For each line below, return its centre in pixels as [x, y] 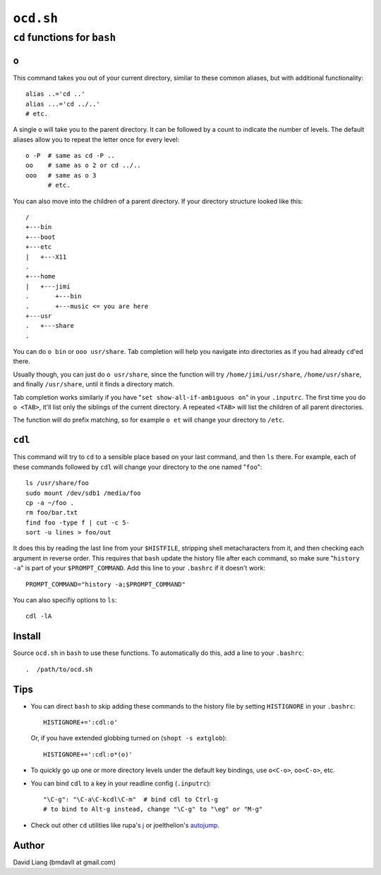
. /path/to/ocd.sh [59, 669]
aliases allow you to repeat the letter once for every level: [96, 139]
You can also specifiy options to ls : [65, 600]
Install [27, 636]
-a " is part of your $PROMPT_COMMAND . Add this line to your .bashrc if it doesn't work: [139, 568]
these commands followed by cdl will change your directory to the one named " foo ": [138, 467]
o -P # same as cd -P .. [71, 156]
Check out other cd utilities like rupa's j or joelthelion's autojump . [125, 825]
